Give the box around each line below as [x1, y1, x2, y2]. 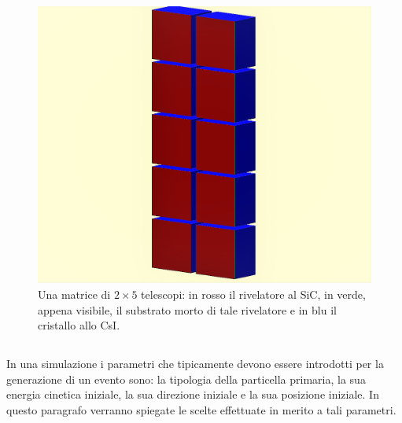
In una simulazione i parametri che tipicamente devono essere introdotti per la [6, 355, 384, 372]
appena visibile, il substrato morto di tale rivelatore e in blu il [38, 301, 337, 318]
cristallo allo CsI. [38, 317, 120, 333]
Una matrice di [38, 285, 111, 302]
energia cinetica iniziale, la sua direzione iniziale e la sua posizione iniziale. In [6, 386, 379, 403]
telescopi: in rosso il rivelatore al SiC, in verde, [141, 285, 366, 302]
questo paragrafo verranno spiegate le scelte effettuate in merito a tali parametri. [6, 401, 396, 417]
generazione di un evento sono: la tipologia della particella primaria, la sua [6, 370, 366, 387]
